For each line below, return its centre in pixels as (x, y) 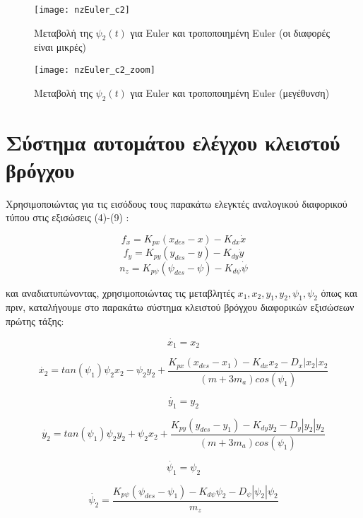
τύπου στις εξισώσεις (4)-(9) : (67, 217)
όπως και (339, 292)
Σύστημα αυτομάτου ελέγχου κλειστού (173, 142)
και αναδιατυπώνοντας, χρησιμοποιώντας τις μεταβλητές (120, 292)
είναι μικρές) (60, 47)
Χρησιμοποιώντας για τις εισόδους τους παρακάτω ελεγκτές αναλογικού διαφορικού (177, 203)
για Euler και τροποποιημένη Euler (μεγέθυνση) (230, 92)
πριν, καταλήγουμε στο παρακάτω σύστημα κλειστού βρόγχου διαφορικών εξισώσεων (180, 307)
